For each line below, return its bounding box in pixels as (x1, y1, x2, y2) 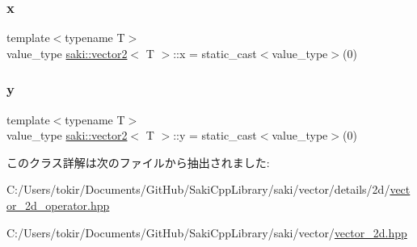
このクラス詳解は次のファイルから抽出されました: (6, 153, 270, 170)
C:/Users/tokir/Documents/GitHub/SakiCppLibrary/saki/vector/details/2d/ (6, 181, 390, 198)
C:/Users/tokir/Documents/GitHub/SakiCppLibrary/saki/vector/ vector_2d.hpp (6, 224, 407, 241)
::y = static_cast (173, 127, 257, 144)
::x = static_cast (173, 44, 257, 61)
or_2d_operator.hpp (6, 197, 110, 213)
